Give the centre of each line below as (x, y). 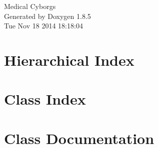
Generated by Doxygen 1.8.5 (47, 16)
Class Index (45, 99)
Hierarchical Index (69, 60)
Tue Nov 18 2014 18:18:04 (43, 26)
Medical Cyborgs (30, 6)
